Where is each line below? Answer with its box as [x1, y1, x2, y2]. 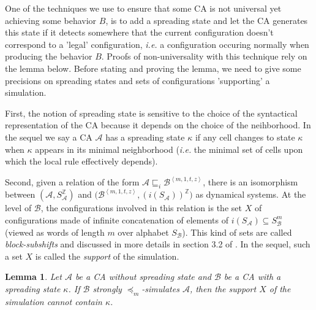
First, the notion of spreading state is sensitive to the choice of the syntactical [5, 106, 298, 119]
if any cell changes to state [195, 130, 295, 143]
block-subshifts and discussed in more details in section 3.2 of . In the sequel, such [5, 238, 310, 250]
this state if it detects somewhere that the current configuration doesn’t [5, 26, 274, 39]
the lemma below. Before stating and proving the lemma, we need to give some [5, 61, 301, 74]
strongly [92, 282, 122, 295]
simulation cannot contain [5, 295, 102, 308]
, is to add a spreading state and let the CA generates [105, 14, 308, 26]
